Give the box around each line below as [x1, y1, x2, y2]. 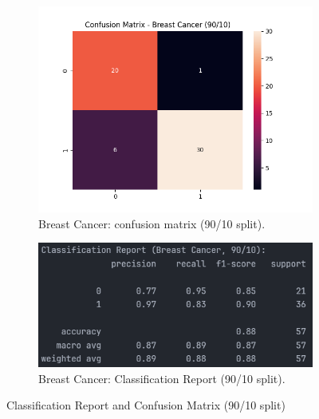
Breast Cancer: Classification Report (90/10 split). [38, 370, 286, 386]
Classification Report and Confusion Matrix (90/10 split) [6, 397, 286, 413]
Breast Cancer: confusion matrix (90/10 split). [38, 215, 266, 231]
